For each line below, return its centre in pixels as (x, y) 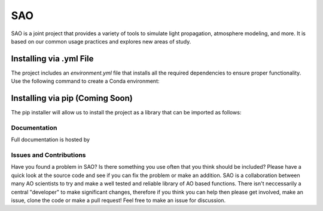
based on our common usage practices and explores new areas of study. (101, 41)
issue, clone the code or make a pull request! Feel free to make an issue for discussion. (118, 200)
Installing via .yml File (52, 59)
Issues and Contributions (48, 155)
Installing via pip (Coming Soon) (72, 98)
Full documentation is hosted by (50, 139)
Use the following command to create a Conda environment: (85, 81)
